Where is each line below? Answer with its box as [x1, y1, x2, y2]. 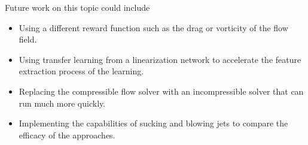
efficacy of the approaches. [19, 128, 115, 141]
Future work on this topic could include [5, 1, 150, 13]
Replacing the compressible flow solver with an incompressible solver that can [19, 84, 304, 97]
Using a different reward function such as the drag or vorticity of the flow [19, 21, 288, 34]
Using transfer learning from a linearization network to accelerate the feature [19, 53, 301, 65]
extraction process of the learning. [19, 65, 144, 77]
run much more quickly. [19, 96, 106, 109]
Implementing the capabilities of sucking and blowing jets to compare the [19, 117, 288, 129]
